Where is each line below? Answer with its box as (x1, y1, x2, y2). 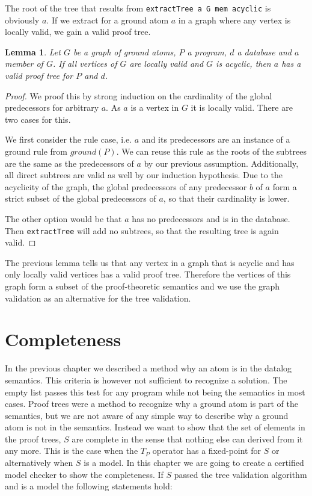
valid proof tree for (5, 69, 73, 82)
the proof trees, (5, 432, 61, 445)
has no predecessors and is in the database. (132, 212, 290, 225)
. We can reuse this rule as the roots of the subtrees (116, 145, 307, 157)
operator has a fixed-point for (152, 444, 261, 457)
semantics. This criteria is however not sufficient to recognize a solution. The (5, 373, 287, 386)
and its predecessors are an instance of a (141, 133, 290, 146)
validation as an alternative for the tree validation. (5, 291, 191, 304)
